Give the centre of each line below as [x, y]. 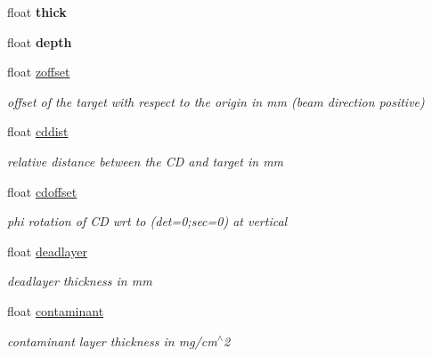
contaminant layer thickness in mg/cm [112, 341]
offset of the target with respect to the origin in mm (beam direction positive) [216, 101]
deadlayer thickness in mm [80, 281]
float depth [40, 41]
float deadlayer [47, 251]
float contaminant [56, 310]
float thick [37, 12]
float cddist [38, 131]
